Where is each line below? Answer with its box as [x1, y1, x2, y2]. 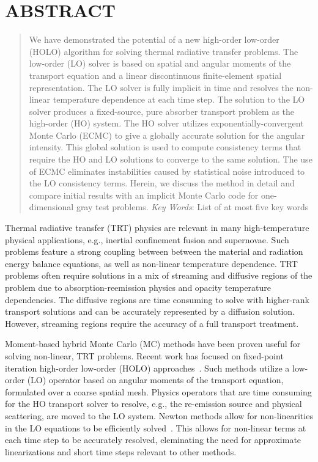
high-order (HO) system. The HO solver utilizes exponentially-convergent [29, 117, 304, 130]
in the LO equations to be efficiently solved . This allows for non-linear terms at [5, 421, 306, 434]
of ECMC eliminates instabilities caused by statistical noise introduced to [29, 164, 305, 177]
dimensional [29, 200, 74, 213]
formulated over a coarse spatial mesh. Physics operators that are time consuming [5, 385, 312, 398]
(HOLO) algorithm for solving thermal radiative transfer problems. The [29, 45, 298, 57]
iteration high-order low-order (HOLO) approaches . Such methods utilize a [5, 361, 290, 374]
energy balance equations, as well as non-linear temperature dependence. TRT [5, 257, 298, 269]
